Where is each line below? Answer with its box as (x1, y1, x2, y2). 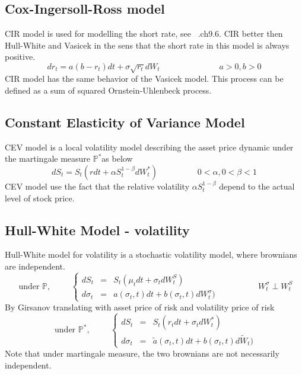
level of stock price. (5, 191, 75, 204)
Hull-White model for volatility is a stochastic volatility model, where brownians (5, 248, 297, 261)
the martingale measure (5, 152, 91, 165)
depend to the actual (219, 180, 295, 192)
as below (101, 152, 133, 165)
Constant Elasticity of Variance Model (5, 113, 245, 131)
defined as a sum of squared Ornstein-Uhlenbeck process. (5, 84, 212, 96)
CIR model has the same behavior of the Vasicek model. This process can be (5, 72, 284, 85)
